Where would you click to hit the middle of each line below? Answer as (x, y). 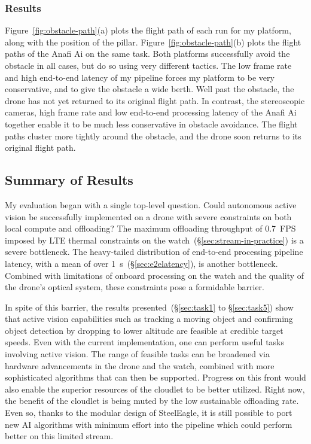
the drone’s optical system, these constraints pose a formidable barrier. (135, 287)
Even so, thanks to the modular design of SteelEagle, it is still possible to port (149, 413)
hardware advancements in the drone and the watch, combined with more (140, 365)
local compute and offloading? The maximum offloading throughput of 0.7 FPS (150, 228)
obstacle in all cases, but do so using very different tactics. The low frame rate (148, 65)
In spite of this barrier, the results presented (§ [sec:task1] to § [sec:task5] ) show (149, 307)
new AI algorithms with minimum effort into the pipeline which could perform (149, 424)
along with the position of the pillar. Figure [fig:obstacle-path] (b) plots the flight (153, 42)
